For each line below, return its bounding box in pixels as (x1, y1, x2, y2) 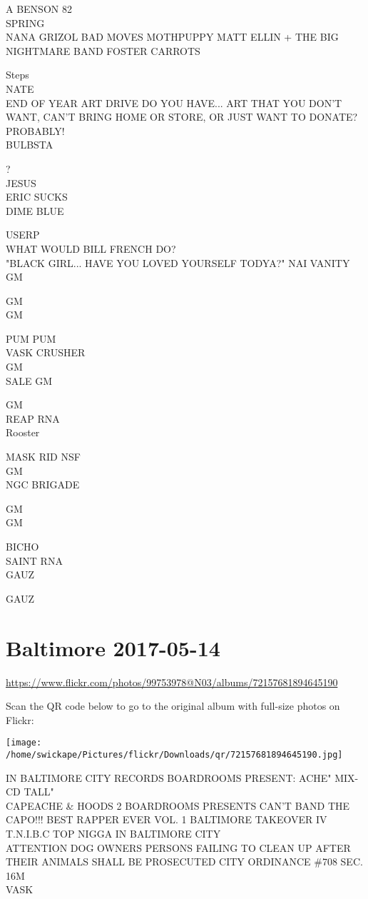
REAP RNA (6, 411, 60, 426)
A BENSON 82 (6, 1, 72, 16)
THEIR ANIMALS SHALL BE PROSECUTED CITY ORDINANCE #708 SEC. (6, 854, 363, 869)
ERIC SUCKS (6, 189, 68, 204)
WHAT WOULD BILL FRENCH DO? (6, 241, 176, 256)
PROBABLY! (6, 123, 65, 138)
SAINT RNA (6, 553, 63, 568)
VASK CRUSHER (6, 345, 86, 360)
